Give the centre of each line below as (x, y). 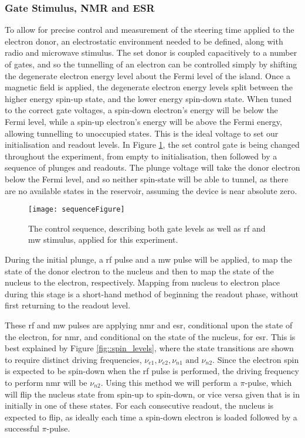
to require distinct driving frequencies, (73, 359)
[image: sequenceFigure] (77, 210)
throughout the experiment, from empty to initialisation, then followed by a (141, 156)
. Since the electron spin (256, 359)
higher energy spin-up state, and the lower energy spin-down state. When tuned (148, 98)
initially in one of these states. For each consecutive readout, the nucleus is (139, 405)
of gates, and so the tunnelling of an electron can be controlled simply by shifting (151, 64)
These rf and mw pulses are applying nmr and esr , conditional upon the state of (149, 325)
